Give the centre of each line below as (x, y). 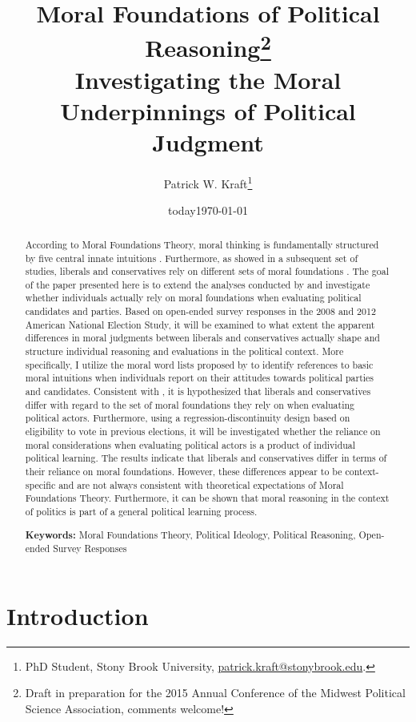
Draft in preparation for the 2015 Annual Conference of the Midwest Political (215, 693)
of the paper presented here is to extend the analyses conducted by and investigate (198, 284)
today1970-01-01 (208, 210)
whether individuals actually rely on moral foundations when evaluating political (193, 298)
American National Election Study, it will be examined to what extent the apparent (200, 324)
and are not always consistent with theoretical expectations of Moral (201, 484)
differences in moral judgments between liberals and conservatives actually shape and (202, 338)
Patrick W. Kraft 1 (208, 182)
